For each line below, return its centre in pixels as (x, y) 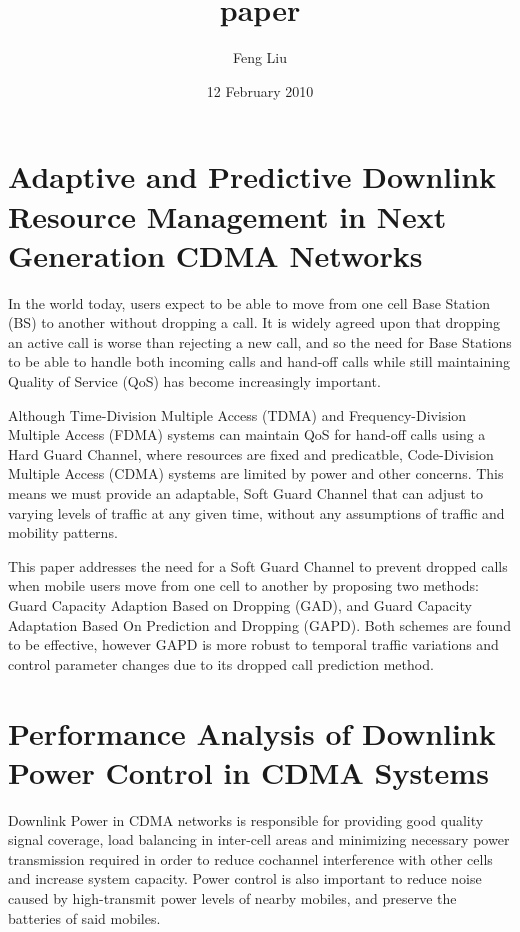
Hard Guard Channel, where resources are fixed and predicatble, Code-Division (251, 453)
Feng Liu (260, 57)
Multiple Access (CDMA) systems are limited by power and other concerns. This (256, 473)
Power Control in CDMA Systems (248, 771)
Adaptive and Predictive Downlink (252, 176)
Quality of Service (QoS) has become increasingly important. (194, 381)
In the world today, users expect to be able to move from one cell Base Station (249, 302)
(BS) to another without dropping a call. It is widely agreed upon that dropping (254, 322)
